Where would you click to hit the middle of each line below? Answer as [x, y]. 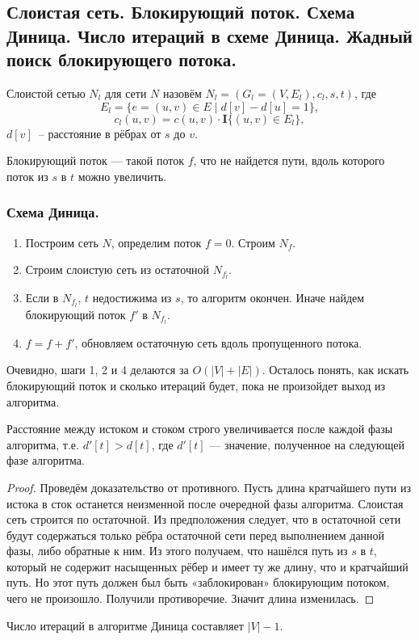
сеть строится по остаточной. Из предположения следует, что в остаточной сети [204, 519]
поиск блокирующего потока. [122, 59]
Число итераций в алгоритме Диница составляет [125, 625]
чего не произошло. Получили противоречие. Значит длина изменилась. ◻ [191, 598]
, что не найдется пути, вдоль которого [289, 160]
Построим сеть [62, 242]
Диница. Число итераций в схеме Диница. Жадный [209, 35]
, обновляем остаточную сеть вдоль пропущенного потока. [218, 342]
